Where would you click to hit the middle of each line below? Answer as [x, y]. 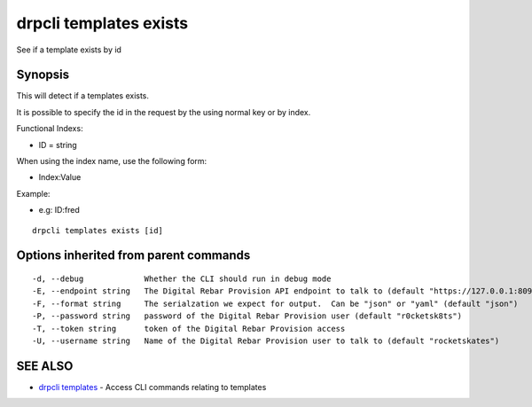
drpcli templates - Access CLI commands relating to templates [153, 387]
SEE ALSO [45, 366]
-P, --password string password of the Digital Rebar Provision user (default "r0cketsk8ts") [247, 316]
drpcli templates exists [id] [98, 230]
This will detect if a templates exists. [83, 96]
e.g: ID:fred [59, 210]
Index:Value [60, 177]
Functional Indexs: [50, 129]
